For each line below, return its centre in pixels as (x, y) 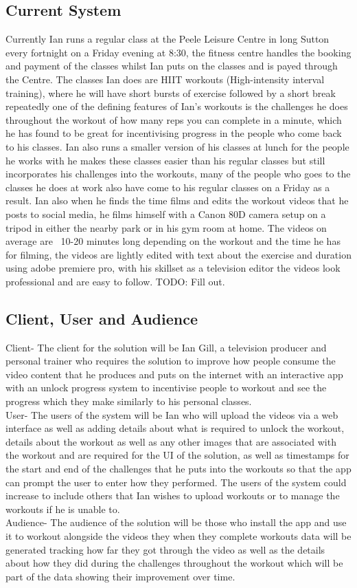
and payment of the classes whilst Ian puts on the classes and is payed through (172, 66)
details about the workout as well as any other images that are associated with (171, 441)
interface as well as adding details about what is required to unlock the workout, (175, 428)
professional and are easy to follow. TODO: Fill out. (115, 281)
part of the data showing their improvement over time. (120, 576)
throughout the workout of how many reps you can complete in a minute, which (174, 119)
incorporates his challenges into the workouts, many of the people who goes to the (178, 174)
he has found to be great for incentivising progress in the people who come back (174, 133)
